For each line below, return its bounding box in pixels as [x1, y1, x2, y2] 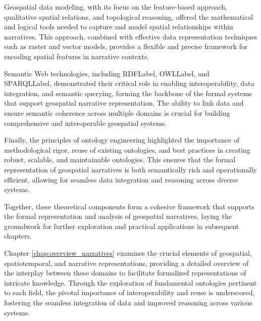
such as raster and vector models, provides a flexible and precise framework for [4, 41, 248, 52]
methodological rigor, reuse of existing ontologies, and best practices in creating [4, 144, 250, 155]
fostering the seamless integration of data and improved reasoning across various [4, 297, 252, 308]
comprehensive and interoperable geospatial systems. [4, 117, 167, 128]
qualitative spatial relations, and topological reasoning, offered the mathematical [4, 11, 253, 22]
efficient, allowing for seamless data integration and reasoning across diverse [4, 174, 239, 185]
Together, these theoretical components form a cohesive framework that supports [4, 201, 255, 211]
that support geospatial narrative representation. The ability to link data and [4, 98, 244, 108]
